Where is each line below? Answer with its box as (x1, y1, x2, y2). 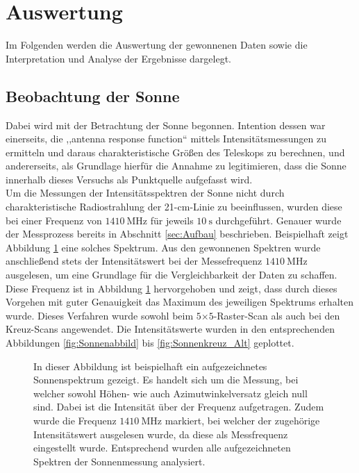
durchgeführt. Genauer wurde (215, 213, 342, 227)
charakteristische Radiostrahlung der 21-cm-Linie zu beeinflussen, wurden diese (6, 199, 342, 214)
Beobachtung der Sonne (6, 85, 180, 106)
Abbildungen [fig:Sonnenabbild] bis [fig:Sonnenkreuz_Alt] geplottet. (6, 335, 294, 350)
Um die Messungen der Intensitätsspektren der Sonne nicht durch (6, 185, 285, 200)
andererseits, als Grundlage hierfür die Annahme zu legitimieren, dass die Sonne (6, 158, 347, 173)
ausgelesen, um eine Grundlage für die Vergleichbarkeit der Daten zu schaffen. (6, 267, 337, 282)
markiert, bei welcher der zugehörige (165, 413, 320, 427)
